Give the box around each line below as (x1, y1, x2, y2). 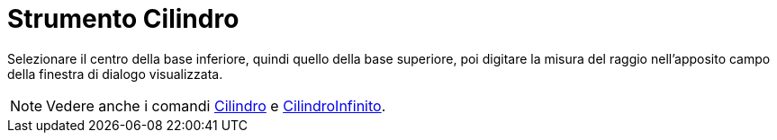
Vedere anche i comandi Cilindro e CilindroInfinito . (46, 96, 386, 115)
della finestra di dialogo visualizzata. (7, 66, 223, 82)
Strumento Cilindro (7, 4, 239, 34)
